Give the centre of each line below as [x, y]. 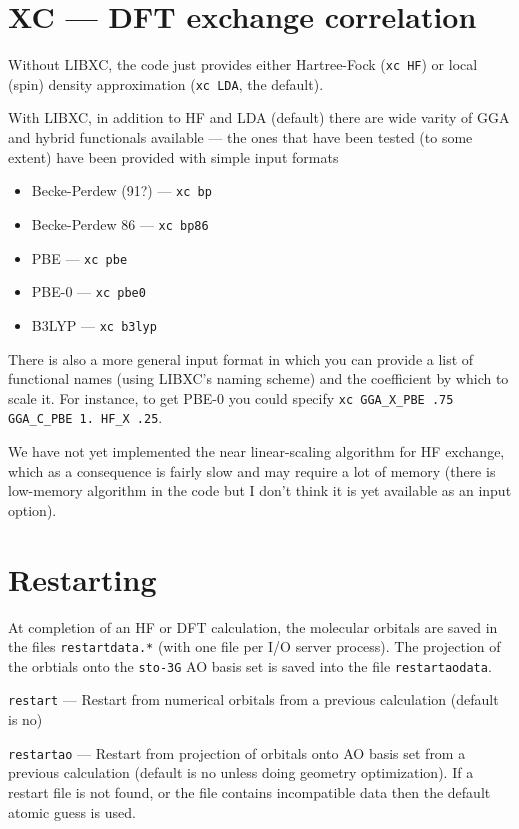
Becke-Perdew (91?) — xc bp [121, 190]
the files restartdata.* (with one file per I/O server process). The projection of [254, 646]
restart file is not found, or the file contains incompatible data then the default [249, 791]
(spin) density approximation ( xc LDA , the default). [166, 83]
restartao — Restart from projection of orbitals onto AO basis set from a [237, 752]
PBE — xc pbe [79, 257]
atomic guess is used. [72, 811]
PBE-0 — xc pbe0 [88, 291]
